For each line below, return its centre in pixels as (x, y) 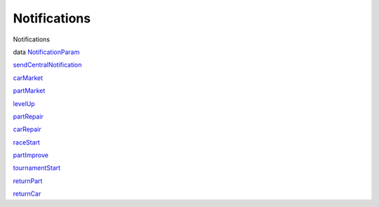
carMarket (28, 78)
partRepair (28, 116)
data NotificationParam (46, 52)
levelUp (24, 103)
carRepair (27, 129)
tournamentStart (37, 168)
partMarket (29, 91)
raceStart (26, 142)
